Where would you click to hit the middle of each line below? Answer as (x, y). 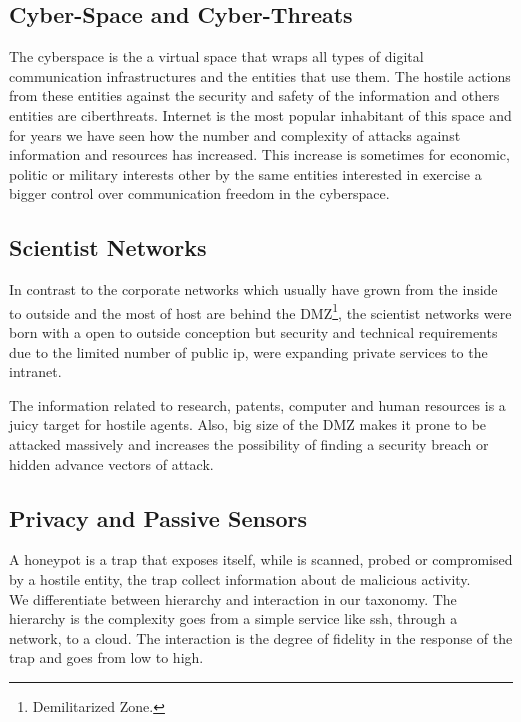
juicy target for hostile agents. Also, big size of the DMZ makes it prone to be (248, 424)
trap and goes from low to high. (106, 657)
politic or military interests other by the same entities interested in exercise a (245, 173)
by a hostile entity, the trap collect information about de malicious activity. (240, 578)
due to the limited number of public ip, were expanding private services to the (248, 351)
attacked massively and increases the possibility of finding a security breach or (249, 443)
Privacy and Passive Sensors (158, 517)
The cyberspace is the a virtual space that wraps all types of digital (216, 56)
